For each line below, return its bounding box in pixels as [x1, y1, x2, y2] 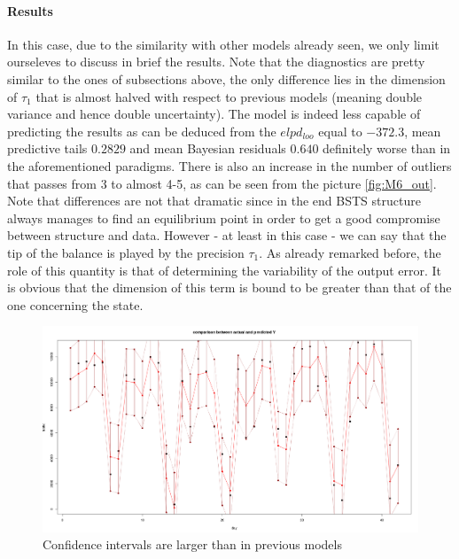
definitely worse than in [323, 139, 451, 158]
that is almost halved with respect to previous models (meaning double [35, 87, 423, 105]
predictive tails [7, 139, 88, 158]
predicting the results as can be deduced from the [7, 121, 276, 140]
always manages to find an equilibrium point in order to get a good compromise [7, 208, 440, 227]
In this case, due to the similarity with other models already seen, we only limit [7, 35, 440, 53]
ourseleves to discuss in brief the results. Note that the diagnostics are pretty [7, 52, 425, 71]
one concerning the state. [7, 295, 144, 314]
